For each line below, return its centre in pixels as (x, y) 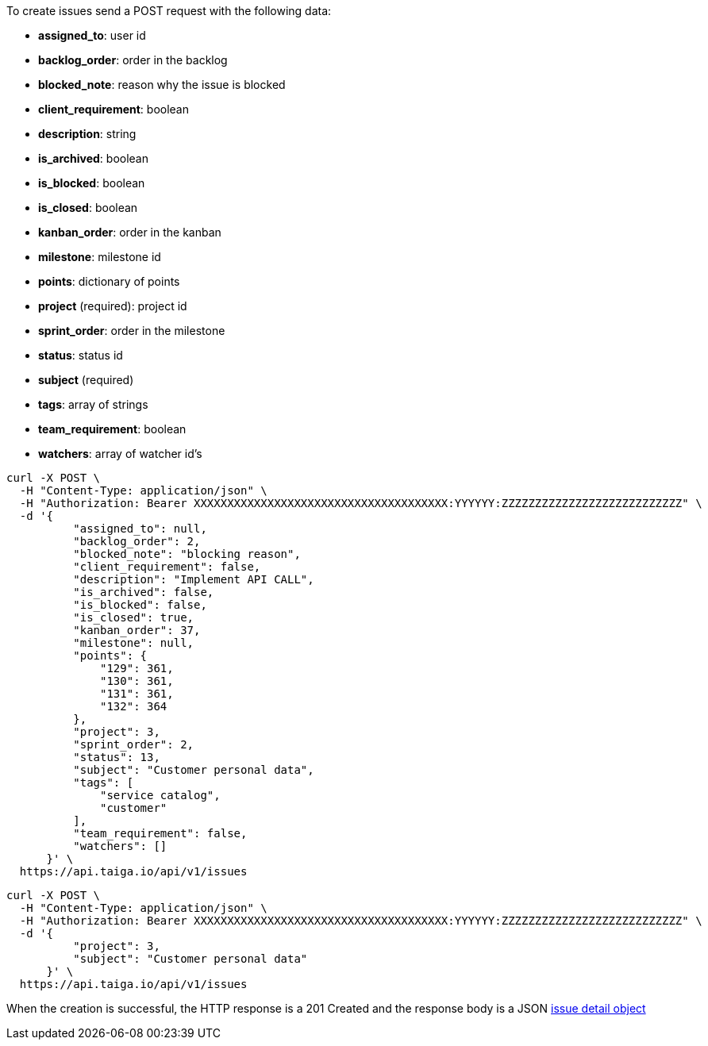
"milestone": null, (134, 643)
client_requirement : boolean (114, 109)
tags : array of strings (93, 404)
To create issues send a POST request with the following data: (169, 11)
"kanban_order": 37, (137, 630)
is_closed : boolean (88, 208)
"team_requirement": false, (160, 833)
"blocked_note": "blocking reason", (187, 554)
